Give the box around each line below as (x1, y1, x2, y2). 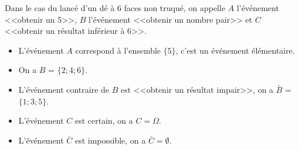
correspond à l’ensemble (75, 44, 161, 56)
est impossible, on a (74, 134, 146, 146)
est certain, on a (74, 114, 133, 127)
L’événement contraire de (18, 83, 110, 95)
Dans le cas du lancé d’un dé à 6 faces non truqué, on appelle (5, 2, 226, 13)
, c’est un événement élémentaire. (175, 44, 295, 56)
